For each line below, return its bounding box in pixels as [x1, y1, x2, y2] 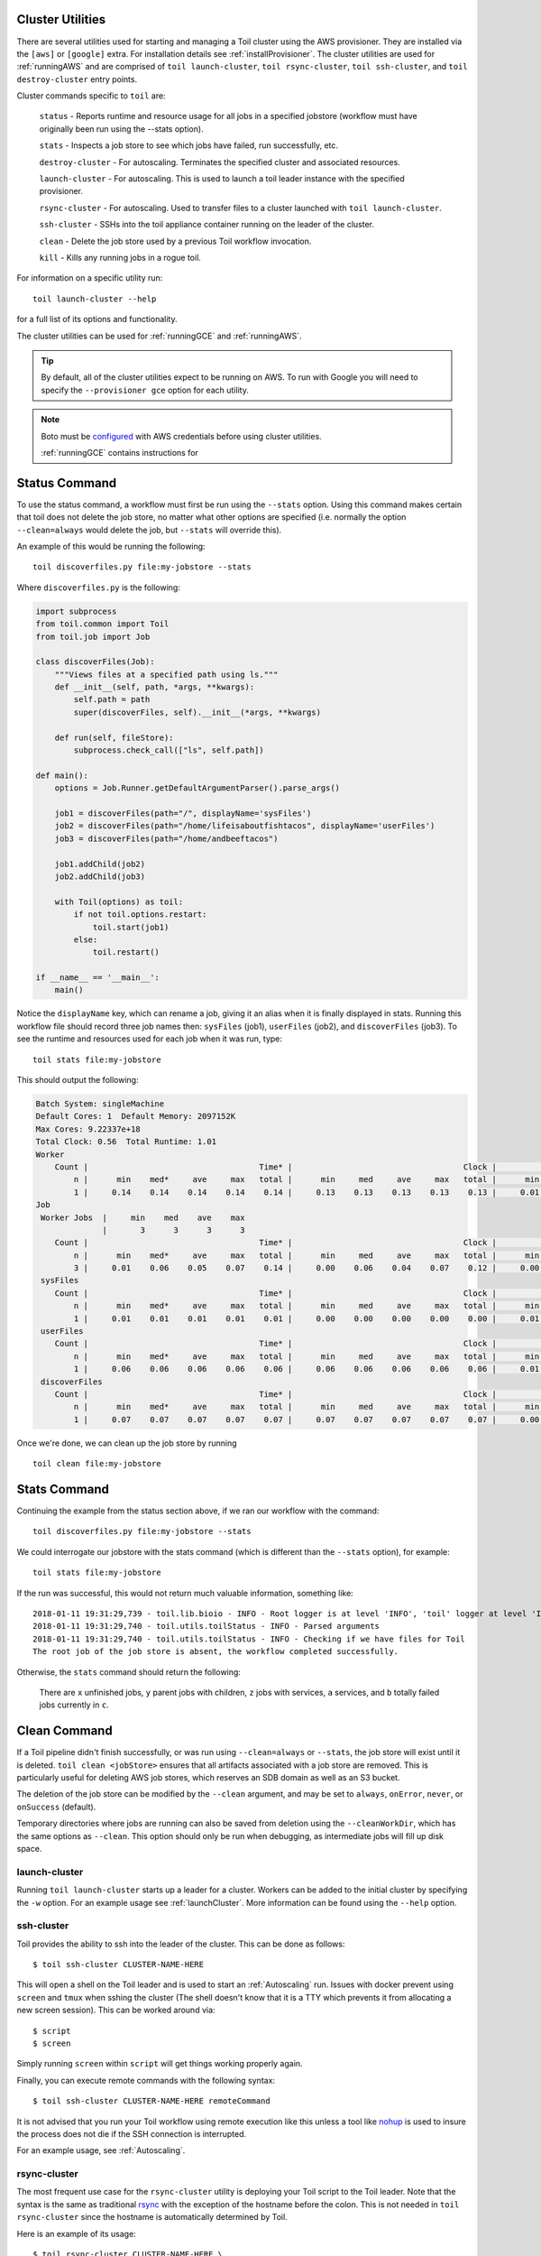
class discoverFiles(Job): [35, 657, 155, 667]
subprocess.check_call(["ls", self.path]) [73, 745, 265, 755]
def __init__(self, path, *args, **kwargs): [54, 682, 255, 692]
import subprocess [35, 606, 117, 616]
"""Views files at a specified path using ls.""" [54, 669, 279, 680]
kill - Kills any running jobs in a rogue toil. [39, 252, 202, 263]
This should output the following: [16, 1075, 139, 1085]
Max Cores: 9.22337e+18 [35, 1123, 142, 1134]
